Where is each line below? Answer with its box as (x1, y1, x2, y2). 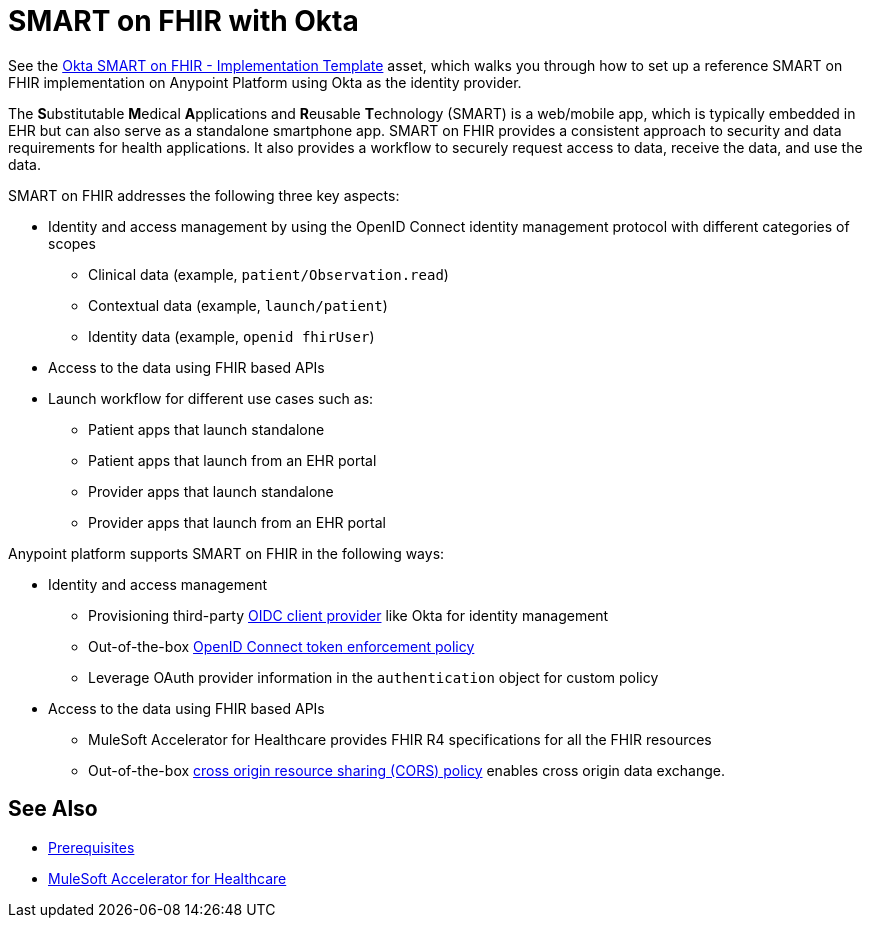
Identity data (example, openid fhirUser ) (88, 327, 375, 345)
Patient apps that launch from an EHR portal (88, 451, 377, 469)
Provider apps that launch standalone (88, 482, 334, 500)
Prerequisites (48, 838, 135, 856)
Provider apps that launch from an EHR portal (88, 513, 386, 531)
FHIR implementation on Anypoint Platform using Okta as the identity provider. (8, 73, 522, 91)
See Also (8, 796, 98, 822)
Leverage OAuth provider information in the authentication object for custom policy (88, 668, 659, 686)
